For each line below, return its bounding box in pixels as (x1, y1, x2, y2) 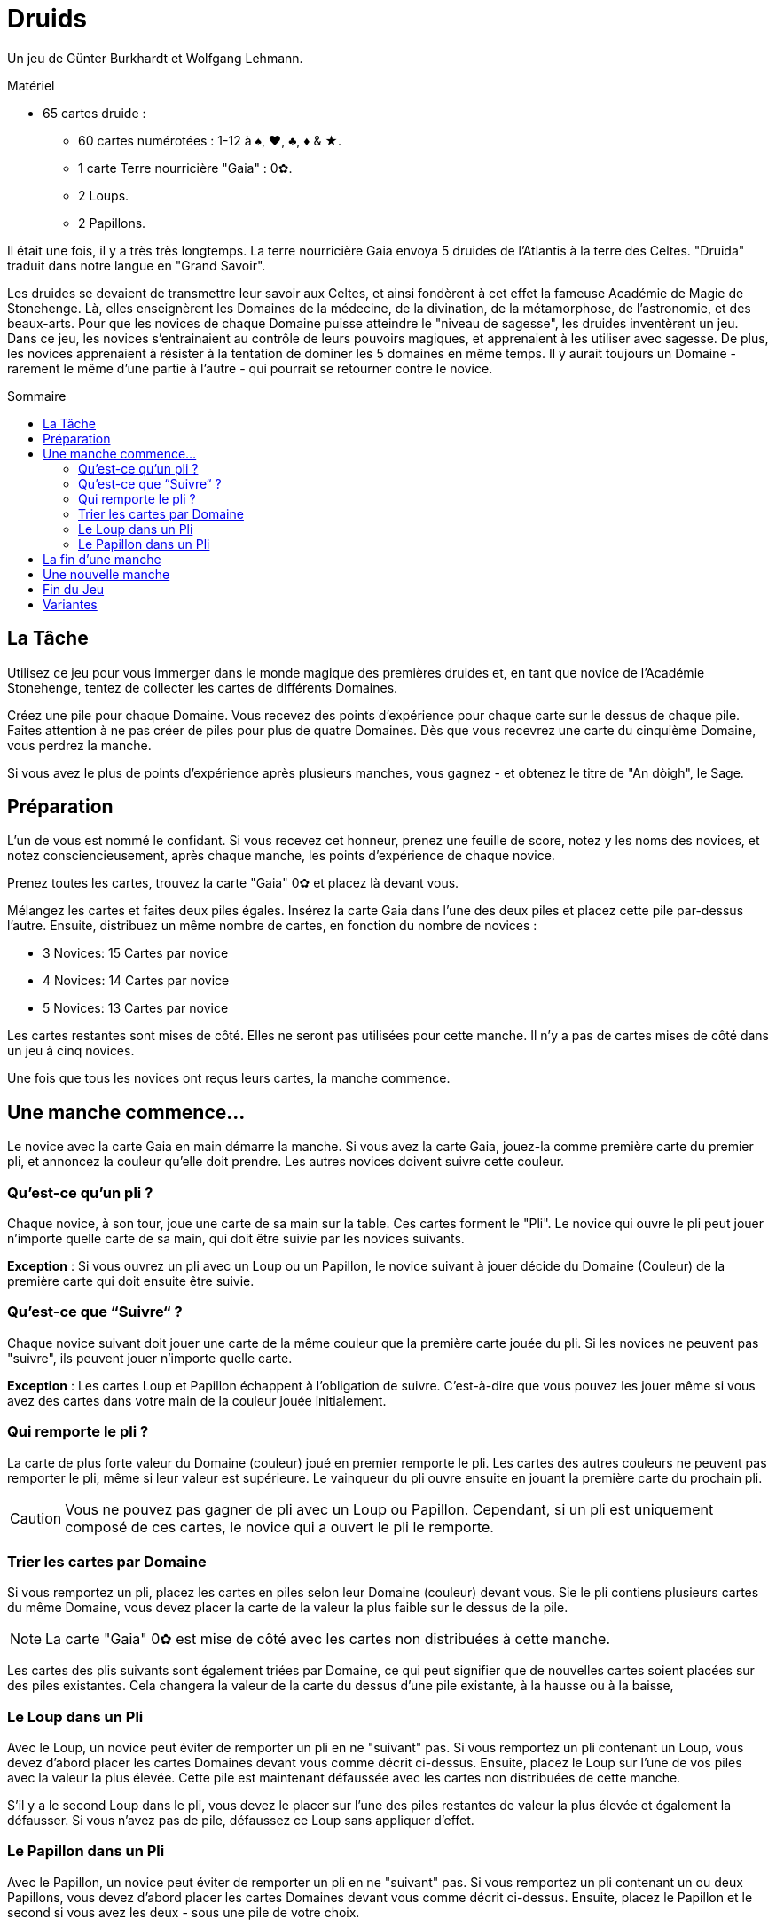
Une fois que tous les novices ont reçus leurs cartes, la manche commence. (7, 1070, 451, 1086)
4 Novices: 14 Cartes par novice (43, 973, 230, 989)
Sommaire (7, 388, 67, 403)
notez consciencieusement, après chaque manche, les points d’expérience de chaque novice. (7, 848, 555, 864)
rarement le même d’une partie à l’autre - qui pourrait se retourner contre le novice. (7, 360, 493, 376)
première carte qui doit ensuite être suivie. (7, 1273, 255, 1289)
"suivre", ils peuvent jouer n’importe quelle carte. (7, 1350, 293, 1366)
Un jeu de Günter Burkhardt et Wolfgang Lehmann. (7, 50, 303, 66)
